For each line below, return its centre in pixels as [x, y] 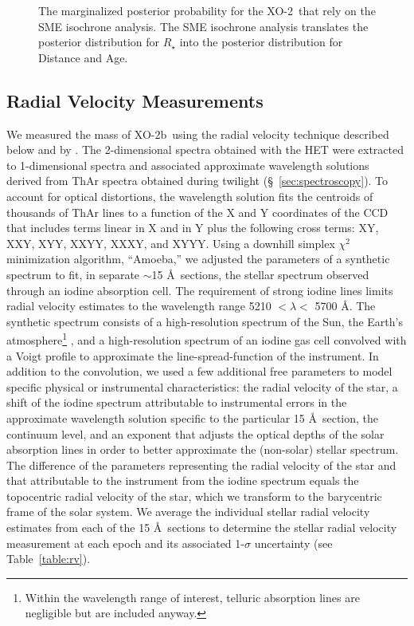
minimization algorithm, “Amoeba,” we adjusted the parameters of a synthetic [198, 259]
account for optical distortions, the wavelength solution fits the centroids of [190, 196]
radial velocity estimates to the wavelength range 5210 [139, 306]
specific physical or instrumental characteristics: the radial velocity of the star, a [202, 386]
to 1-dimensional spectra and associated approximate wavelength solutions [188, 165]
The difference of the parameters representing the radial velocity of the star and [201, 465]
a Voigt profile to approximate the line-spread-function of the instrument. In [193, 355]
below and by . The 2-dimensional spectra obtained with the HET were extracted [205, 150]
